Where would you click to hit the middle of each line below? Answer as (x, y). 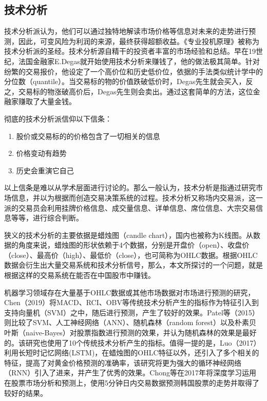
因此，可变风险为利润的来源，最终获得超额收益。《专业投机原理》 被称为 (139, 41)
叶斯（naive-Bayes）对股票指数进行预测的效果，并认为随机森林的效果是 (123, 333)
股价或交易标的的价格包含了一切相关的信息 (88, 136)
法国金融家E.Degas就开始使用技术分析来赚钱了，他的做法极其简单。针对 (139, 61)
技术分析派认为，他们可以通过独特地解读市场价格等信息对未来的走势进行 (126, 31)
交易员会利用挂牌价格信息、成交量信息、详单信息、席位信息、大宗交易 (137, 207)
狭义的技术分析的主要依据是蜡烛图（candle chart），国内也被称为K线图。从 (129, 235)
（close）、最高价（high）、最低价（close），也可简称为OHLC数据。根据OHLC (131, 255)
